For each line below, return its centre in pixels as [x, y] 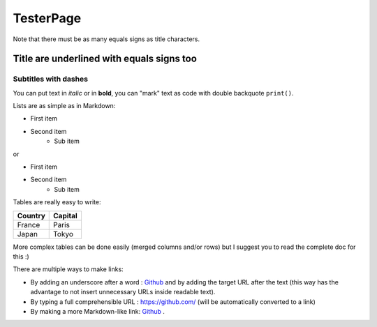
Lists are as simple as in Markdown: [64, 106]
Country [31, 215]
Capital [66, 215]
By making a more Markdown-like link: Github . [98, 311]
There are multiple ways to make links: [68, 269]
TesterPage [47, 18]
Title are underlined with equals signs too [105, 59]
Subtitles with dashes [51, 79]
